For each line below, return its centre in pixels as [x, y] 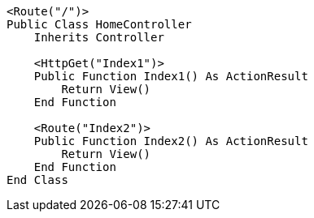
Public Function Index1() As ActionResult [171, 76]
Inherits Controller [99, 37]
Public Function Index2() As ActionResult [171, 141]
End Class [37, 180]
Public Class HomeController [99, 24]
